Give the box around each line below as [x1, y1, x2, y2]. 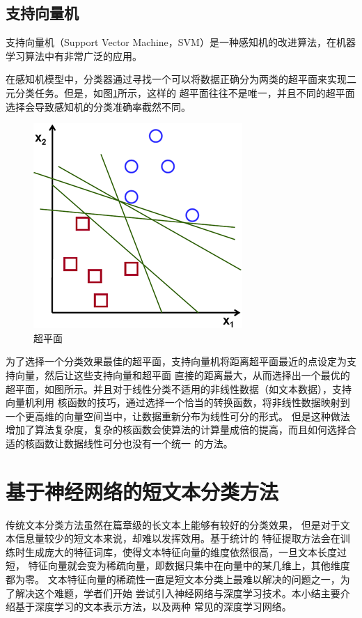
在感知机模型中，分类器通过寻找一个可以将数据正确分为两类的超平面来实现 [6, 72, 347, 86]
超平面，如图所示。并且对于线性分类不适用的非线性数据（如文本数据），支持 [6, 381, 352, 396]
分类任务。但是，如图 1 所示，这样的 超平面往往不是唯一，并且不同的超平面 [15, 85, 355, 100]
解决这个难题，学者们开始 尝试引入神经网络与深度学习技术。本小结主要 [15, 585, 340, 600]
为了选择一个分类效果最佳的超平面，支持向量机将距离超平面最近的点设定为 [6, 354, 347, 369]
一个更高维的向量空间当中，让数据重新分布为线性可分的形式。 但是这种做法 [6, 408, 350, 423]
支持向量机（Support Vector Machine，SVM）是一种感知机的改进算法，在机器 [6, 35, 356, 49]
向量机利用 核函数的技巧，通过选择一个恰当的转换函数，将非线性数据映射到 [6, 395, 350, 410]
